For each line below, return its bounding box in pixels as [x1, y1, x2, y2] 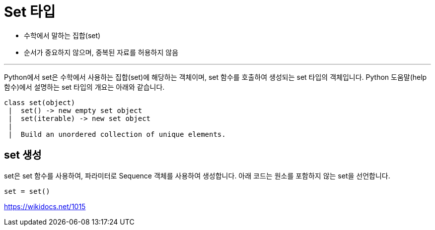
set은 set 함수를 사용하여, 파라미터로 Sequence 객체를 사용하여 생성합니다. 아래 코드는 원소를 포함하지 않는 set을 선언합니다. [4, 171, 390, 180]
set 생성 [4, 149, 42, 162]
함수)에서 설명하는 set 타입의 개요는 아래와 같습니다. [4, 82, 165, 91]
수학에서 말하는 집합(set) [24, 31, 101, 40]
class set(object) [4, 98, 75, 107]
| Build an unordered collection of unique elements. [8, 130, 226, 138]
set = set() [4, 187, 50, 195]
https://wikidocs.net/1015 [4, 202, 86, 211]
